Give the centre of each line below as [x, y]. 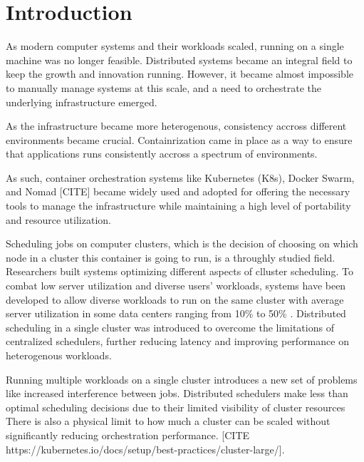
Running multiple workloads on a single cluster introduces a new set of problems [182, 379]
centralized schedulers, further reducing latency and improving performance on [177, 341]
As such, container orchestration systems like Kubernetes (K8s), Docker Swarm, [180, 177]
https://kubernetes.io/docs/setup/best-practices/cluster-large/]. [145, 449]
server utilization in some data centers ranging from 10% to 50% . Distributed [176, 313]
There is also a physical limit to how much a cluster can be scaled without [168, 421]
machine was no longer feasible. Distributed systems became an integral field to [179, 60]
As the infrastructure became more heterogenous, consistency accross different [176, 126]
